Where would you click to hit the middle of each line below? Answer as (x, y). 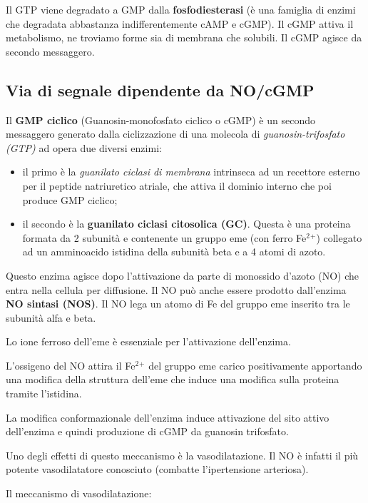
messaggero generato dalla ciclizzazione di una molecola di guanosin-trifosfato (175, 134)
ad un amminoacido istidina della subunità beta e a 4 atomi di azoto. (174, 251)
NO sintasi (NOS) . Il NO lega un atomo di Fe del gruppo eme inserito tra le (178, 304)
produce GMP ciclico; (70, 199)
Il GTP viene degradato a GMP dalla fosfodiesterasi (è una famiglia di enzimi (181, 9)
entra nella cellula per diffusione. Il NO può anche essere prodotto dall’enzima (176, 289)
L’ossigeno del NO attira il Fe (71, 365)
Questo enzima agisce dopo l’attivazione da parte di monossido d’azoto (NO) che (182, 275)
